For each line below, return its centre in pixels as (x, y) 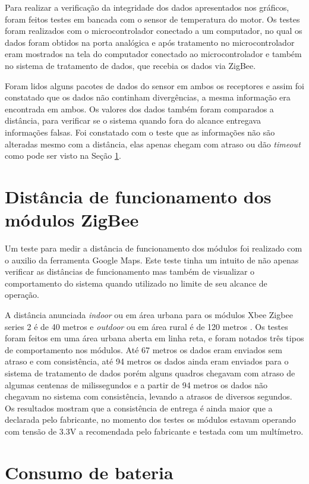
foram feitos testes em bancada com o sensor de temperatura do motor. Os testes (152, 19)
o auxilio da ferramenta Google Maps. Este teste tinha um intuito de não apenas (152, 260)
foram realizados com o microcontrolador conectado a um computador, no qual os (154, 31)
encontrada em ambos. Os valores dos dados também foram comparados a (139, 109)
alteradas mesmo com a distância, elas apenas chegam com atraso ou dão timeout (153, 144)
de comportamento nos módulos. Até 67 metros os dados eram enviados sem (144, 349)
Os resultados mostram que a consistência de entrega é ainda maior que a (139, 408)
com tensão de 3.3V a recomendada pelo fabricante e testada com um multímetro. (154, 431)
